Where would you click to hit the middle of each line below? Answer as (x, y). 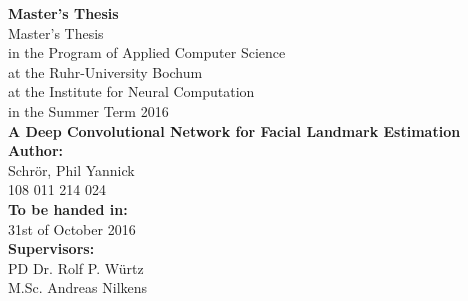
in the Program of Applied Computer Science (147, 52)
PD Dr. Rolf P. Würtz (76, 267)
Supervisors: (51, 248)
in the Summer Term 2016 (88, 110)
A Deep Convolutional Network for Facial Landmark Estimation (234, 130)
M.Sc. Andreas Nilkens (78, 287)
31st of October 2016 (72, 228)
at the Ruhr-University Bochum (105, 71)
